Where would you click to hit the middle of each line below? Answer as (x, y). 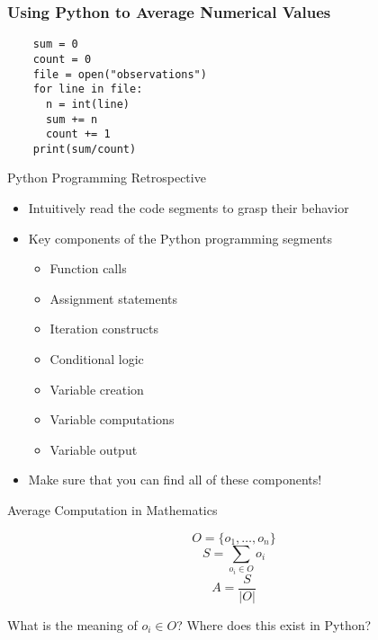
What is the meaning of (72, 624)
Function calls (88, 268)
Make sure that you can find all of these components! (175, 480)
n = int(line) (88, 104)
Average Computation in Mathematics (112, 510)
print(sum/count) (85, 149)
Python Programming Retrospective (107, 178)
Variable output (94, 449)
